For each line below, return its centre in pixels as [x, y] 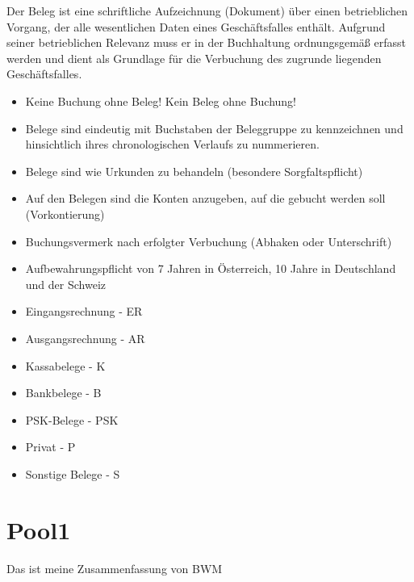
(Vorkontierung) [65, 214]
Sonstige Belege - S [73, 473]
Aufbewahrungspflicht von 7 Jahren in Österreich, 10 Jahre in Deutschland [211, 268]
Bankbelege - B [63, 393]
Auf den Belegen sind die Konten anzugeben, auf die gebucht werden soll [205, 198]
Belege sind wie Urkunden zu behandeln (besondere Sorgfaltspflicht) [194, 171]
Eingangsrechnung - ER [84, 311]
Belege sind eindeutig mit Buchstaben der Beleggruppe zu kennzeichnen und [214, 128]
